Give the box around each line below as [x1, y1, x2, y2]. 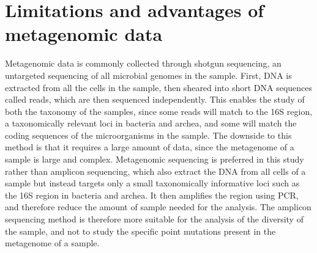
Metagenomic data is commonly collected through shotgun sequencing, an [5, 57, 282, 70]
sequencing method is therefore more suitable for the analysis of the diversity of [5, 213, 304, 226]
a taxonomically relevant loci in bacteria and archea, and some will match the [5, 117, 297, 130]
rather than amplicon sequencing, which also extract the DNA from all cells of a [5, 164, 306, 177]
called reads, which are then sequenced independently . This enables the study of [5, 93, 305, 106]
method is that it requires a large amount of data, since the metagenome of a [5, 141, 294, 153]
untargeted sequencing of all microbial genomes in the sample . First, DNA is [5, 68, 292, 81]
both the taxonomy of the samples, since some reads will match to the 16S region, [5, 105, 313, 117]
